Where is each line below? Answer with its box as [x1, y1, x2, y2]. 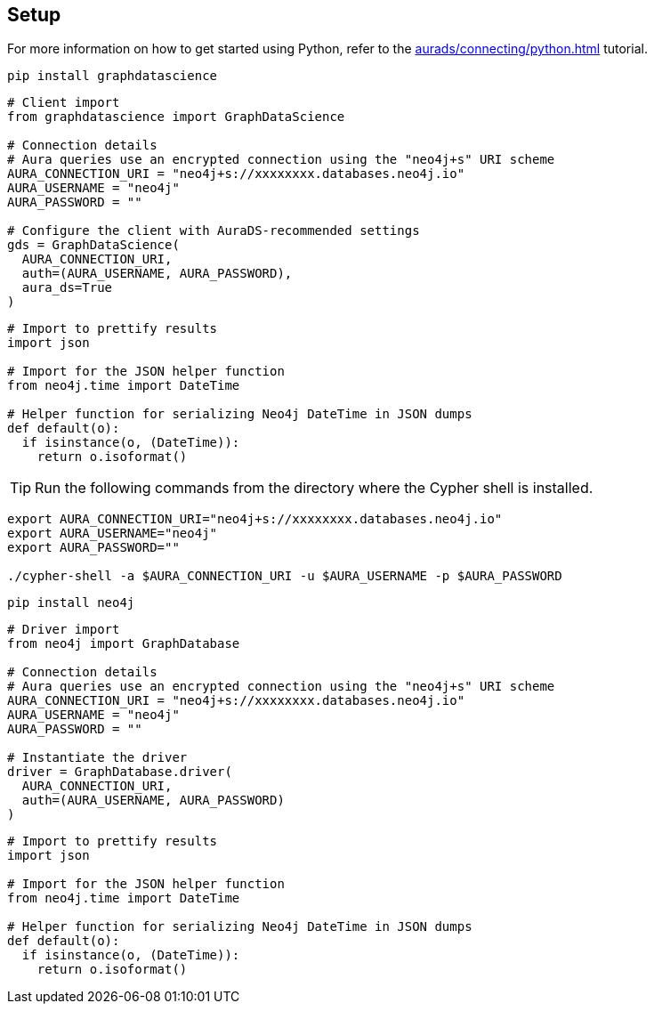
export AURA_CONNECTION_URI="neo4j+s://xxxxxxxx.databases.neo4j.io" [7, 512, 503, 527]
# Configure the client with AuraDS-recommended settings [7, 223, 420, 239]
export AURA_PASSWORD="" [7, 540, 180, 555]
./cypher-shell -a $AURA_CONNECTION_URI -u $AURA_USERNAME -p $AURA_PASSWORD [7, 569, 562, 584]
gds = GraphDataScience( [7, 238, 180, 253]
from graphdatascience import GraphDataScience [7, 109, 345, 125]
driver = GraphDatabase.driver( [7, 764, 232, 780]
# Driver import [7, 622, 120, 637]
